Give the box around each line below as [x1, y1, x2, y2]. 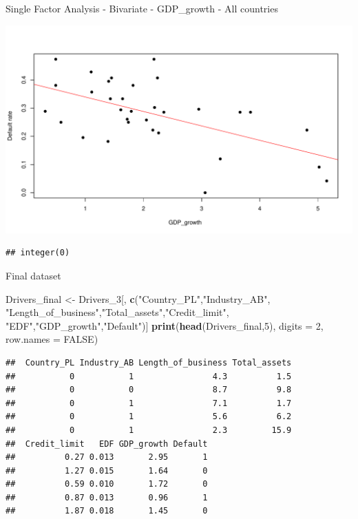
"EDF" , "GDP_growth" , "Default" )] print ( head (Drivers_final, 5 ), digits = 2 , [6, 318, 324, 332]
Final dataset [6, 268, 61, 282]
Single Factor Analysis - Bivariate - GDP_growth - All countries [6, 1, 278, 15]
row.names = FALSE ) [6, 332, 98, 346]
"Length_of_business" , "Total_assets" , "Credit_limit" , [6, 305, 229, 319]
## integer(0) [6, 248, 70, 258]
